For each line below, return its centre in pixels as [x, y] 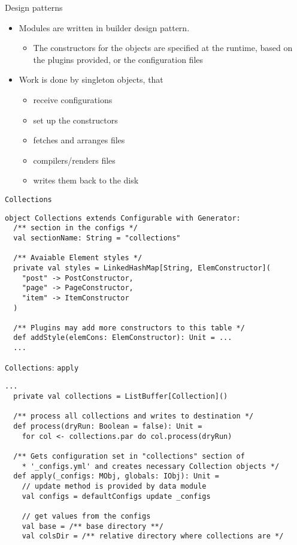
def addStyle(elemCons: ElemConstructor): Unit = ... [123, 338]
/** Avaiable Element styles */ [78, 258]
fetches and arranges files [79, 140]
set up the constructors [75, 120]
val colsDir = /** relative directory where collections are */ [153, 536]
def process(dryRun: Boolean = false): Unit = [108, 427]
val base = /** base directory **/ [93, 526]
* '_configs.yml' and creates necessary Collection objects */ [151, 466]
